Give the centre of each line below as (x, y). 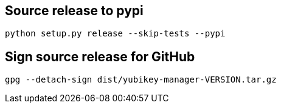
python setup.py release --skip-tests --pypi (115, 34)
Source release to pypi (74, 11)
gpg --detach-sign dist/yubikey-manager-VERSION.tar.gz (141, 80)
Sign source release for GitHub (100, 56)
